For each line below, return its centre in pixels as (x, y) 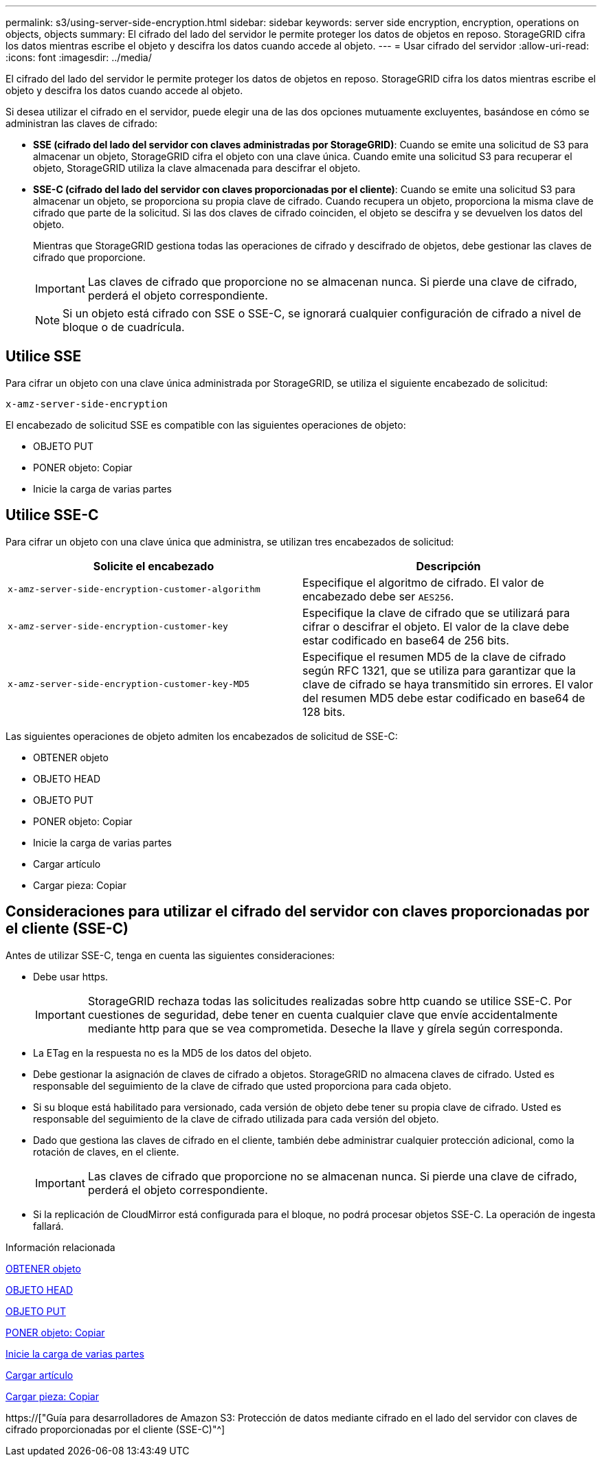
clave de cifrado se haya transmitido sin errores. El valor (448, 684)
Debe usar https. (71, 976)
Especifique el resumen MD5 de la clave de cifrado (434, 656)
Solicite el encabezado (154, 566)
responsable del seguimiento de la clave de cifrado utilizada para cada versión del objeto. (236, 1118)
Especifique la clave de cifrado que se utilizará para (436, 612)
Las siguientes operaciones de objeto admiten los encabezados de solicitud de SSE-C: (202, 736)
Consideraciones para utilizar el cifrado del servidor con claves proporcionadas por (298, 912)
